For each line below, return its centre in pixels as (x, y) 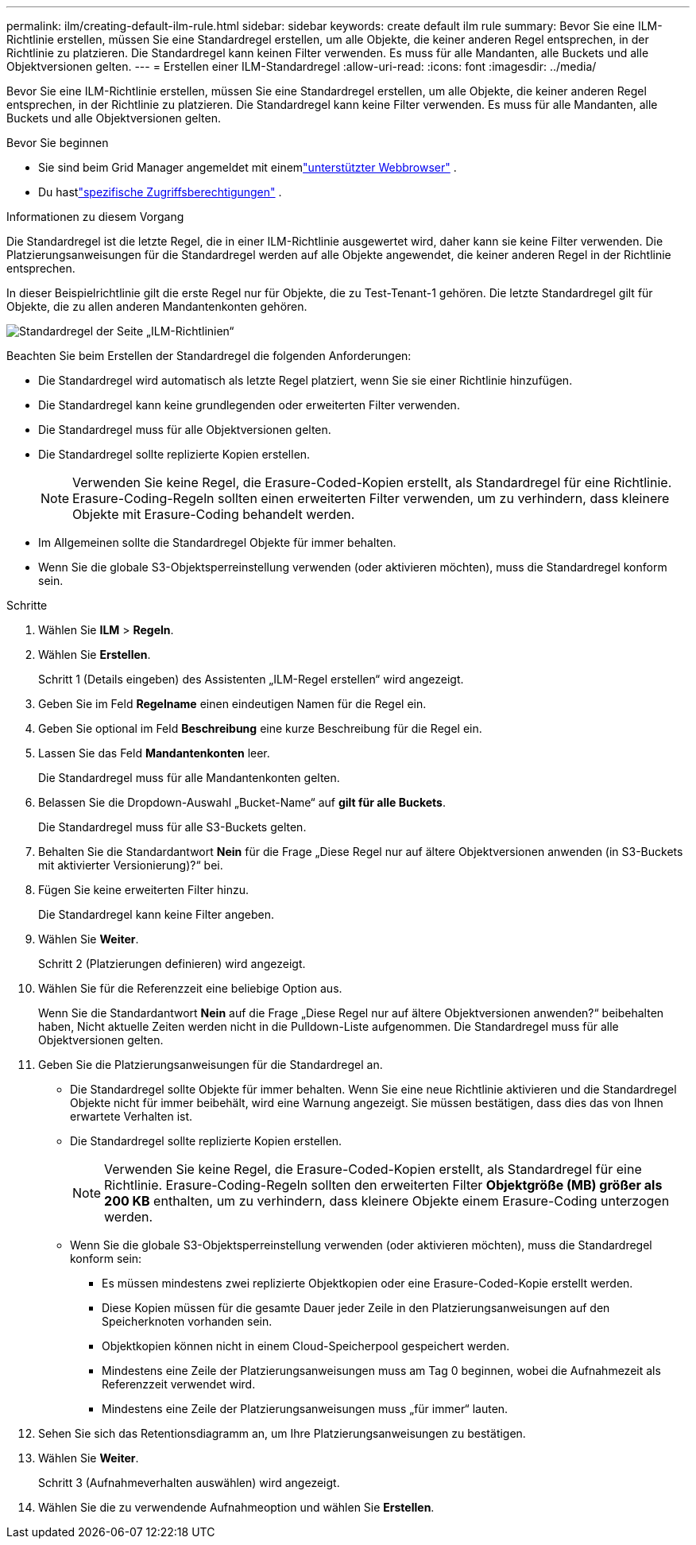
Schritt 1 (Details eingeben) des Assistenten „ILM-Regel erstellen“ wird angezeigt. (251, 679)
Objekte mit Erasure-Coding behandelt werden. (214, 514)
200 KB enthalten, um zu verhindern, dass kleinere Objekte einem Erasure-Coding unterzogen (387, 1201)
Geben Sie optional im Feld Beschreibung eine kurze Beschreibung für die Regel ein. (260, 728)
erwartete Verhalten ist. (131, 1116)
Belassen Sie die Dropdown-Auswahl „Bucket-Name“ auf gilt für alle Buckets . (242, 802)
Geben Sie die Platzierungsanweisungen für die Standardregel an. (211, 1065)
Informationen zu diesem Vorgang (95, 217)
